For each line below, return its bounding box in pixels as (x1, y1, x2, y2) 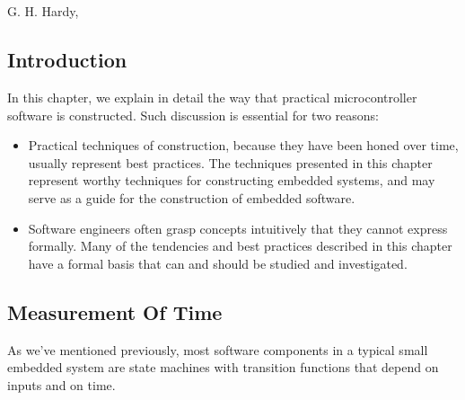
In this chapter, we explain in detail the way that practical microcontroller (7, 87, 417, 106)
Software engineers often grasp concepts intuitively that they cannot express (28, 218, 448, 237)
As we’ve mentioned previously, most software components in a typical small (7, 340, 428, 359)
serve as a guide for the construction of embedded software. (28, 188, 355, 207)
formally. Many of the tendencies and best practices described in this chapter (28, 236, 452, 255)
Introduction (7, 46, 127, 74)
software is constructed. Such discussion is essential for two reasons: (7, 105, 379, 124)
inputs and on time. (7, 375, 116, 394)
